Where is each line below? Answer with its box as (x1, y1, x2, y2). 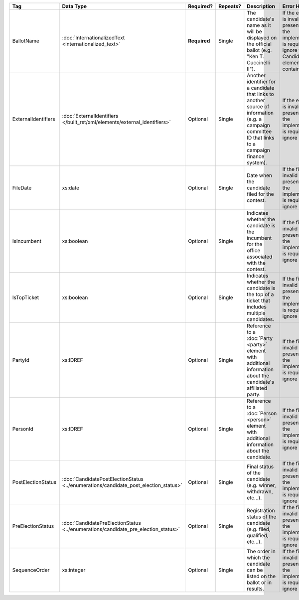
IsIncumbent (12, 238, 42, 244)
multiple (247, 309, 266, 316)
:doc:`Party (247, 335, 273, 341)
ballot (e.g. (247, 47, 272, 53)
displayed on (247, 34, 277, 41)
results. (247, 586, 264, 592)
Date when (247, 172, 273, 179)
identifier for (247, 78, 276, 85)
